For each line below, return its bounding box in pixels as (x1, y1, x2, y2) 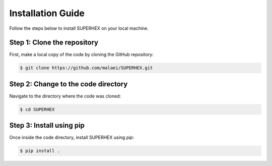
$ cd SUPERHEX (20, 106, 55, 112)
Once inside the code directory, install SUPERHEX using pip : (9, 134, 134, 141)
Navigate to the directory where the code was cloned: (9, 93, 121, 99)
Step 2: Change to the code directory (9, 80, 128, 88)
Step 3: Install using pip (9, 121, 85, 130)
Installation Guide (9, 8, 85, 19)
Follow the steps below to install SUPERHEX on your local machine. (9, 25, 149, 31)
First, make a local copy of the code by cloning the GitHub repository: (9, 51, 154, 58)
